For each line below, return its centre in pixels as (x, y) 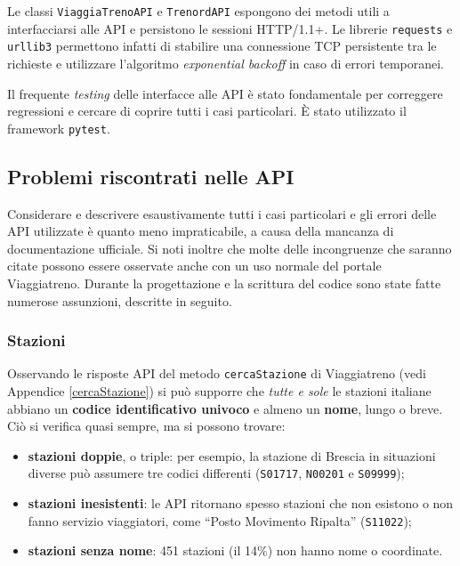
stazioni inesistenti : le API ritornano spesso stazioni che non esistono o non (241, 503)
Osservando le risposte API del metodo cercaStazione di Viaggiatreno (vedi (217, 373)
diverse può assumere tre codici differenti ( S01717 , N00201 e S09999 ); (216, 473)
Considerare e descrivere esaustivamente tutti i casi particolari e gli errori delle (222, 213)
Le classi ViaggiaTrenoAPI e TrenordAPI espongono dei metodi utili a (198, 11)
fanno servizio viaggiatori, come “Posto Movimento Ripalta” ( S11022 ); (220, 520)
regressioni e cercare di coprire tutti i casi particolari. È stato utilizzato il (207, 111)
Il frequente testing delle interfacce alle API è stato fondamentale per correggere (225, 93)
